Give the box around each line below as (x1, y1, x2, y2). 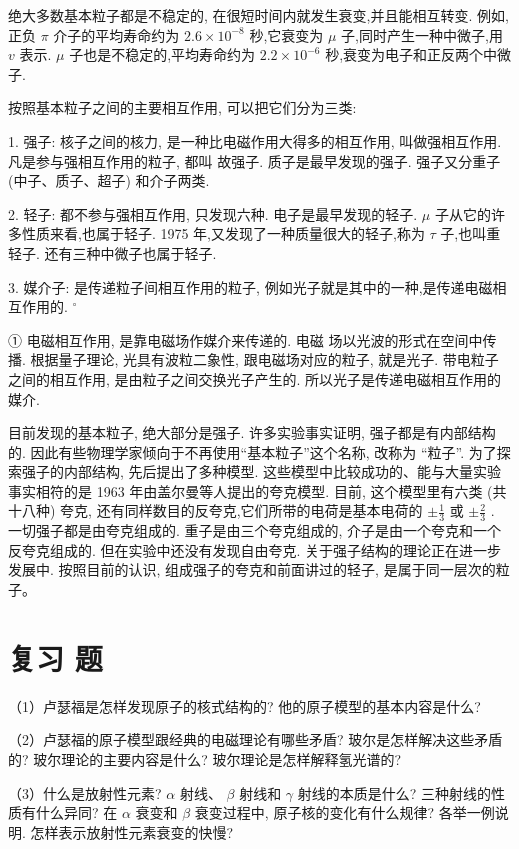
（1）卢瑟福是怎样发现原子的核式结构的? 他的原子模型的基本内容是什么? (8, 695, 481, 716)
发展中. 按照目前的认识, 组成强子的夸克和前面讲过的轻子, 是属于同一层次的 (8, 559, 496, 580)
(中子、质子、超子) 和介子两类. (8, 170, 210, 191)
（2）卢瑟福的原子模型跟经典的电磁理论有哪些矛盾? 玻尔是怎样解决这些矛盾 (8, 729, 503, 750)
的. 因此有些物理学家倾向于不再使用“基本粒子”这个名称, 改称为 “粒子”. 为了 (8, 441, 497, 462)
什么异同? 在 (35, 802, 118, 823)
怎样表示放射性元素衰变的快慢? (30, 821, 234, 842)
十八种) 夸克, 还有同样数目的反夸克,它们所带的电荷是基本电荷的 (8, 500, 423, 521)
